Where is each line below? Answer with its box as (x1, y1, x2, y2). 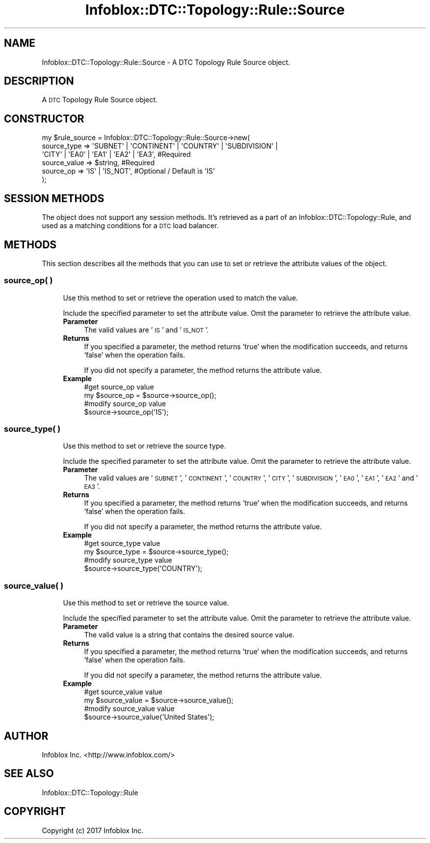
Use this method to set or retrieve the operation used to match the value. (63, 293, 298, 302)
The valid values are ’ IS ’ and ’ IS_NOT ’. (84, 325, 209, 334)
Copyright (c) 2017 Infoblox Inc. (42, 826, 143, 835)
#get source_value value (84, 688, 162, 696)
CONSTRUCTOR (4, 112, 84, 125)
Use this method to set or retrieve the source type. (63, 442, 226, 451)
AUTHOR (4, 729, 49, 742)
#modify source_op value (84, 399, 166, 408)
